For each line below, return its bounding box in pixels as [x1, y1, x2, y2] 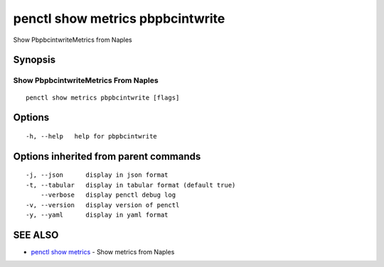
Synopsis [13, 54, 56, 66]
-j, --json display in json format [26, 171, 169, 179]
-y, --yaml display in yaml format [26, 210, 169, 219]
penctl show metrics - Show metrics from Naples [31, 247, 175, 256]
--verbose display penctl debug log [40, 191, 176, 199]
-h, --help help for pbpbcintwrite [26, 132, 158, 140]
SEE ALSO [13, 229, 59, 241]
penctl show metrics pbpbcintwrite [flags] [26, 93, 180, 102]
